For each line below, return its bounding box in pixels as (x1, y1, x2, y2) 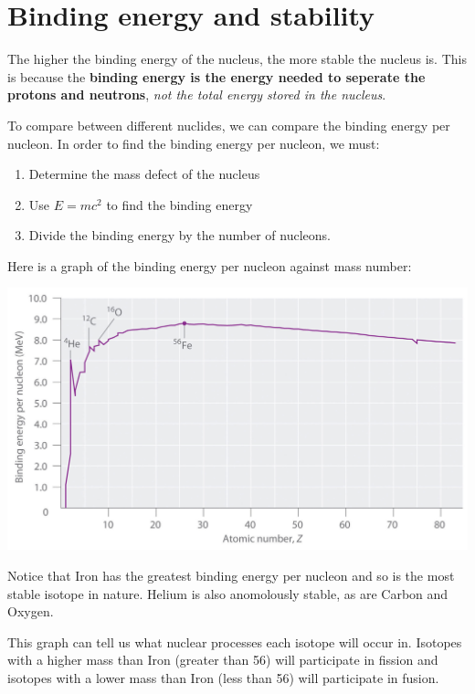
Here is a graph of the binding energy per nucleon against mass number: (7, 256, 412, 275)
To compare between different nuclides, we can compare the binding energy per (7, 115, 450, 134)
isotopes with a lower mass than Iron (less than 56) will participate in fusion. (7, 668, 439, 687)
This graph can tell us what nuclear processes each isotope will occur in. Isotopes (7, 632, 462, 651)
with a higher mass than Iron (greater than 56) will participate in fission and (7, 650, 438, 669)
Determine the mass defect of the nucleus (28, 164, 260, 184)
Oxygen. (7, 602, 54, 621)
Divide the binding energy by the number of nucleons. (28, 226, 331, 245)
